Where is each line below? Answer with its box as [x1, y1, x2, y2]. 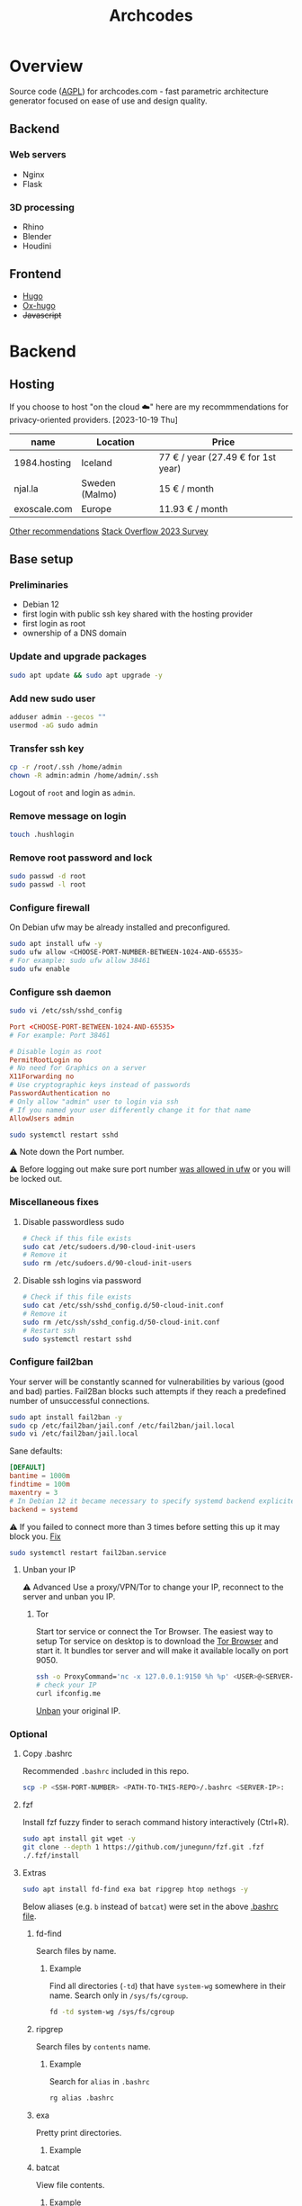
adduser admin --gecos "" [9, 712, 106, 721]
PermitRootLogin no [9, 1055, 83, 1065]
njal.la [13, 482, 39, 495]
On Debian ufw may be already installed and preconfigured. [9, 922, 231, 932]
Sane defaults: [9, 1445, 63, 1456]
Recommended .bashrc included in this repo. [22, 1766, 190, 1777]
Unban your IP [22, 1564, 76, 1575]
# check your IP [35, 1680, 97, 1690]
